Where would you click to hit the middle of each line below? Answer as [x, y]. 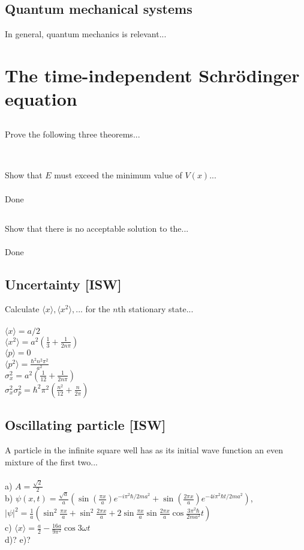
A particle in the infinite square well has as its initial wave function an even [144, 450]
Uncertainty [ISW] [63, 284]
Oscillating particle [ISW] [85, 425]
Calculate [22, 309]
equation [41, 99]
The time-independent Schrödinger [152, 75]
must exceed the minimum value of [118, 175]
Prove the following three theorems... [73, 134]
